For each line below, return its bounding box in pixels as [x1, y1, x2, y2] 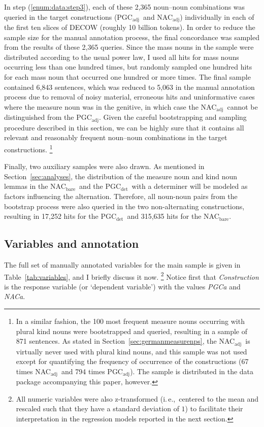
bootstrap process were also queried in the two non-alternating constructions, [4, 201, 245, 211]
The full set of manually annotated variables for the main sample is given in [4, 259, 241, 270]
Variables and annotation [4, 236, 139, 251]
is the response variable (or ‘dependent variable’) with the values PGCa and [4, 281, 241, 291]
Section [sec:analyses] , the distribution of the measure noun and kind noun [4, 171, 238, 181]
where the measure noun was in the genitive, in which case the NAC [4, 101, 217, 112]
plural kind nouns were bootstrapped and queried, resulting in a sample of [16, 325, 247, 336]
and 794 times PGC [61, 366, 123, 376]
